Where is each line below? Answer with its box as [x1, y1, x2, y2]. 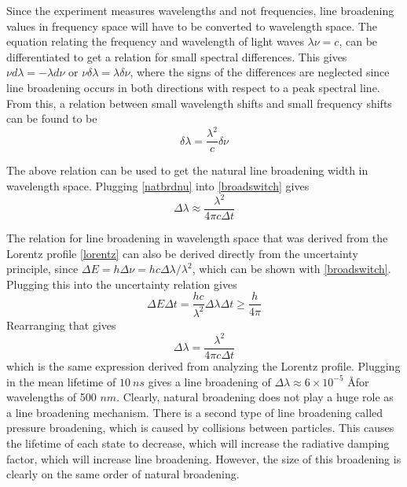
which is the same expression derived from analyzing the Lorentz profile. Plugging [6, 358, 401, 374]
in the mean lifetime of [6, 373, 116, 389]
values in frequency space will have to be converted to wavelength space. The [6, 17, 377, 34]
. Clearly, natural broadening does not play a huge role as [116, 389, 394, 405]
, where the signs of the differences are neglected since [130, 64, 390, 80]
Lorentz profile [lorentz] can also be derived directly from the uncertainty [6, 245, 358, 261]
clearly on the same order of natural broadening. [6, 466, 240, 482]
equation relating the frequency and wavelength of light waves [6, 33, 304, 50]
